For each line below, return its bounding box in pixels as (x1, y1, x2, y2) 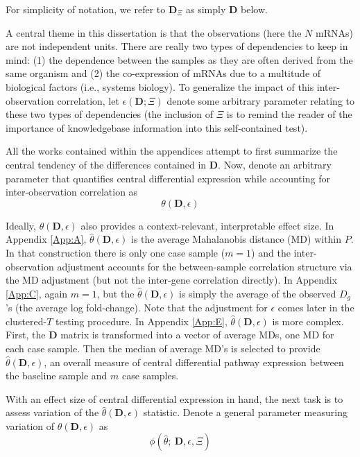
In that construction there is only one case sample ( (6, 245, 225, 259)
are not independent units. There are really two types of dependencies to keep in (6, 39, 348, 53)
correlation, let (57, 93, 119, 107)
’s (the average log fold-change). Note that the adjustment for (6, 300, 268, 315)
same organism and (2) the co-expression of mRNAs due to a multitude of (6, 66, 321, 80)
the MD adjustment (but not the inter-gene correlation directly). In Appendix (6, 273, 338, 287)
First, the (6, 327, 46, 342)
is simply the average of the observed (179, 286, 336, 300)
